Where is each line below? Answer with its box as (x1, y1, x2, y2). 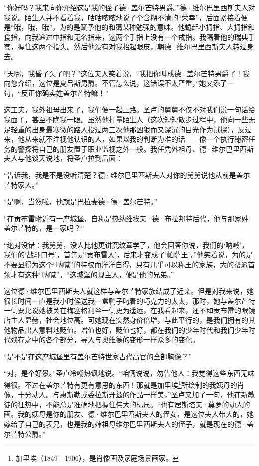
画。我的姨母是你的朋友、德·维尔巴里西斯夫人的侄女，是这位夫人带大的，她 (4, 409, 254, 419)
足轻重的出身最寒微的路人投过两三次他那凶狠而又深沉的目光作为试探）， (4, 124, 238, 134)
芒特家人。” (4, 179, 39, 190)
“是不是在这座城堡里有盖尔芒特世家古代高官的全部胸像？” (4, 351, 192, 361)
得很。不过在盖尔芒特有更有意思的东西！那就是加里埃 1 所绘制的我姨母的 (4, 378, 237, 390)
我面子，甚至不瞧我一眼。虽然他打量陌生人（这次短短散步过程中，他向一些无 (4, 114, 255, 124)
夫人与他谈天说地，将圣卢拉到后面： (4, 153, 123, 163)
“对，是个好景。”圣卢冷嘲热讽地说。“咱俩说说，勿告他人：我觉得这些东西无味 (4, 368, 255, 378)
